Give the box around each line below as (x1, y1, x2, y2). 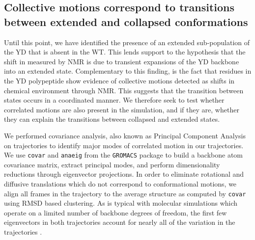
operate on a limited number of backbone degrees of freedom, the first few (4, 207, 227, 217)
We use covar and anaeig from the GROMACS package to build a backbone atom (4, 150, 243, 160)
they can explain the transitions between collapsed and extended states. (4, 114, 220, 124)
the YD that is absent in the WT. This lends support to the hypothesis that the (4, 47, 246, 57)
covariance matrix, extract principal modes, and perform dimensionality (4, 159, 220, 169)
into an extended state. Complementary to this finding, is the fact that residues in (4, 66, 252, 76)
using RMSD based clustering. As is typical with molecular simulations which (4, 198, 238, 208)
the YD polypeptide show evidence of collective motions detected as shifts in (4, 75, 235, 85)
